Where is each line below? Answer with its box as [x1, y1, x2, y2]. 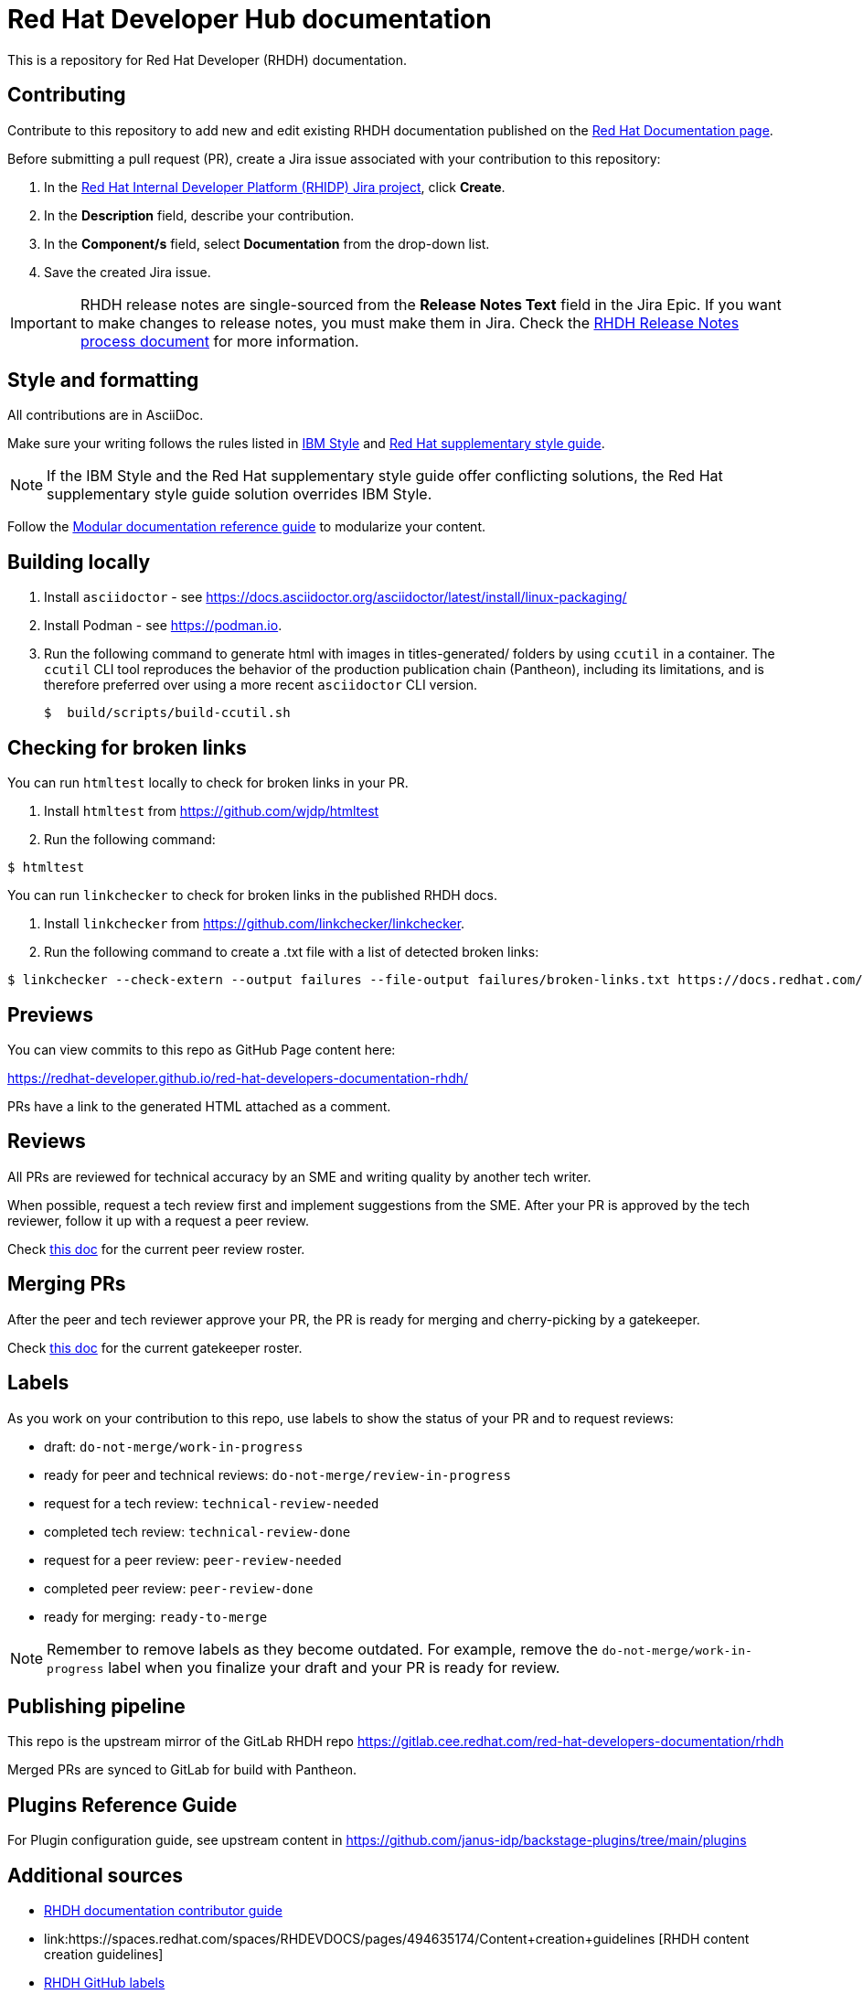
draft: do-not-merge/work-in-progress [44, 1438, 304, 1454]
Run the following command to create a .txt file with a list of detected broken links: [44, 944, 539, 960]
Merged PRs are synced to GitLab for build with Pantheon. [7, 1762, 357, 1778]
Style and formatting [7, 369, 199, 392]
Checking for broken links [7, 735, 247, 759]
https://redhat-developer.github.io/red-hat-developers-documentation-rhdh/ [7, 1069, 469, 1086]
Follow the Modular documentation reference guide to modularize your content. [7, 519, 485, 535]
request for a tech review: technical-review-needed [44, 1495, 379, 1511]
